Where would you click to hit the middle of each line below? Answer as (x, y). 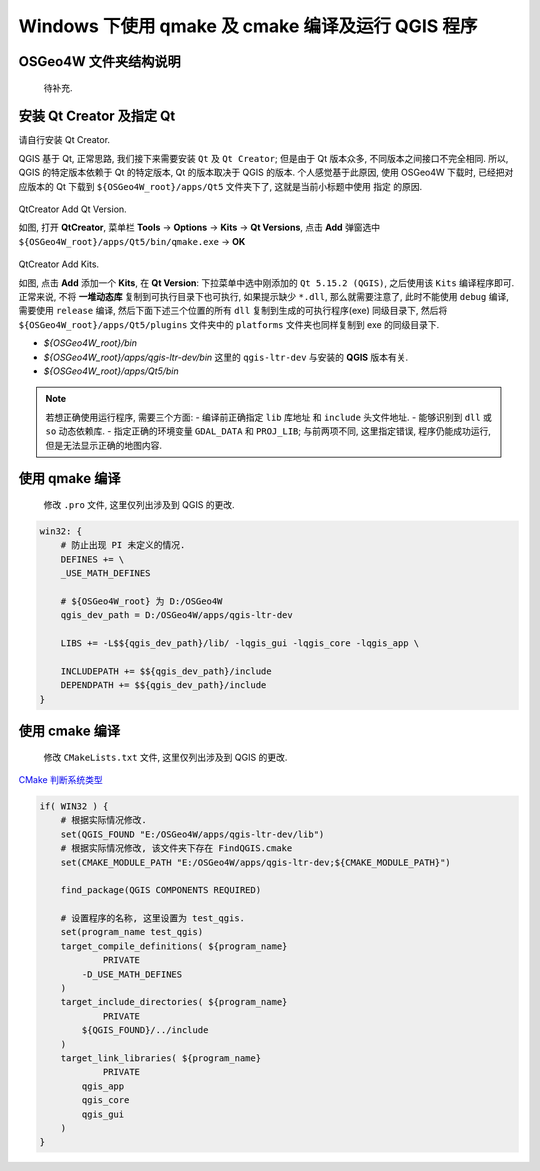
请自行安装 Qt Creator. (64, 140)
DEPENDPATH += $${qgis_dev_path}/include (163, 685)
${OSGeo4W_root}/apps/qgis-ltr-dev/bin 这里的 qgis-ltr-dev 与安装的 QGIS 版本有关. (226, 357)
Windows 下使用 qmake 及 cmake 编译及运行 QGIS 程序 (248, 26)
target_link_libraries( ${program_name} (161, 1058)
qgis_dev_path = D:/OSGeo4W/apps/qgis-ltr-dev (177, 615)
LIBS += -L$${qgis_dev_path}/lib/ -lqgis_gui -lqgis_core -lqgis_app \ (240, 643)
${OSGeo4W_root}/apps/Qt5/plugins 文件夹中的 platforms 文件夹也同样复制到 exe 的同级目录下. (229, 324)
